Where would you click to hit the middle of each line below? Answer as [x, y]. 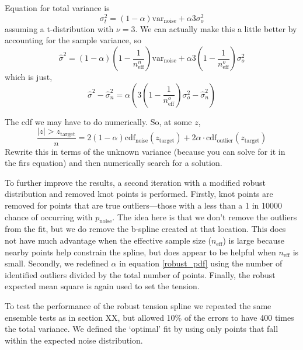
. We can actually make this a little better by [216, 28]
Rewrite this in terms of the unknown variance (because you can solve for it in [145, 151]
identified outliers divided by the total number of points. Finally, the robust [140, 274]
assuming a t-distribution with [59, 28]
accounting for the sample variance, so [73, 40]
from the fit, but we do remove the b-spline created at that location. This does [145, 229]
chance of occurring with [49, 216]
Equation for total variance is [57, 8]
